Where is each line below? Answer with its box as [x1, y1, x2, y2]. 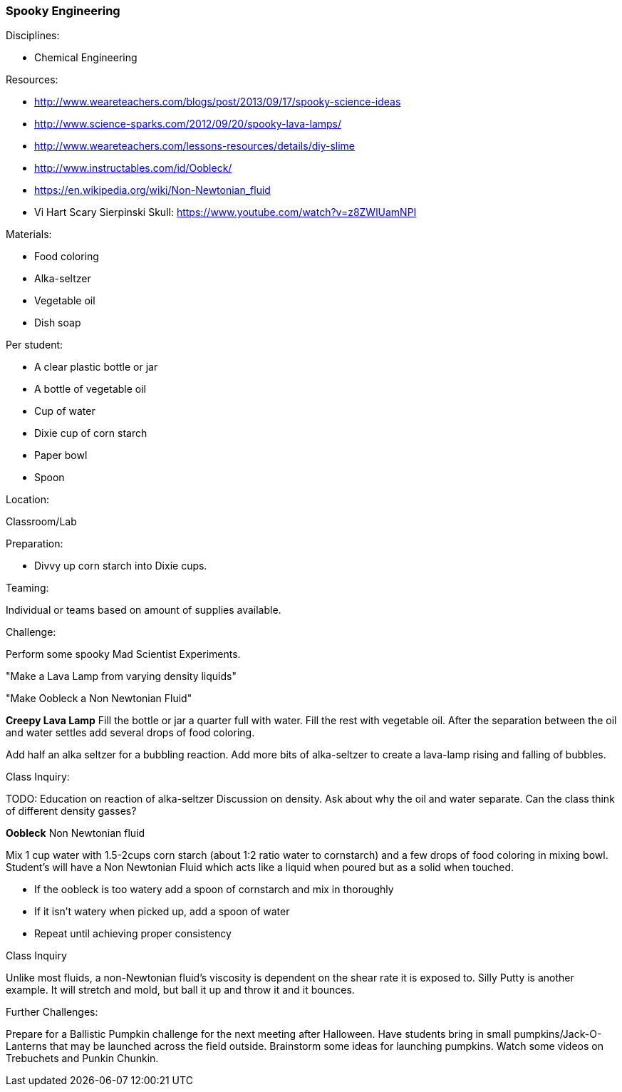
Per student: [6, 339, 63, 351]
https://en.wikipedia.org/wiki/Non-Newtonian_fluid [34, 184, 271, 197]
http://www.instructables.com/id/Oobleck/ [34, 162, 232, 175]
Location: [6, 493, 49, 506]
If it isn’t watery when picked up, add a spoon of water [34, 905, 290, 918]
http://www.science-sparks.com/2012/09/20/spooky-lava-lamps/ [34, 118, 342, 130]
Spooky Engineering [6, 4, 120, 18]
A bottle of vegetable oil [34, 383, 146, 396]
